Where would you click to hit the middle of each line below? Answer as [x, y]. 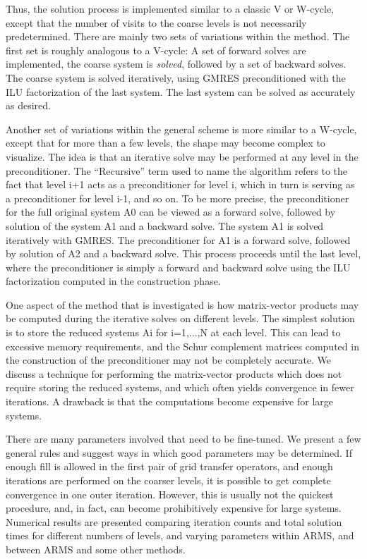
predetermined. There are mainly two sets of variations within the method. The [178, 36]
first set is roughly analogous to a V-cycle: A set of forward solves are [156, 50]
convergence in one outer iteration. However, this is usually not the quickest [170, 494]
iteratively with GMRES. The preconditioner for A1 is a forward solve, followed [178, 239]
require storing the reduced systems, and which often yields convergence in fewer [180, 387]
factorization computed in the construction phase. [113, 281]
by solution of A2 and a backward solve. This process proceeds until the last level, [183, 253]
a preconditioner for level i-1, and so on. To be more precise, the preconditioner [178, 198]
